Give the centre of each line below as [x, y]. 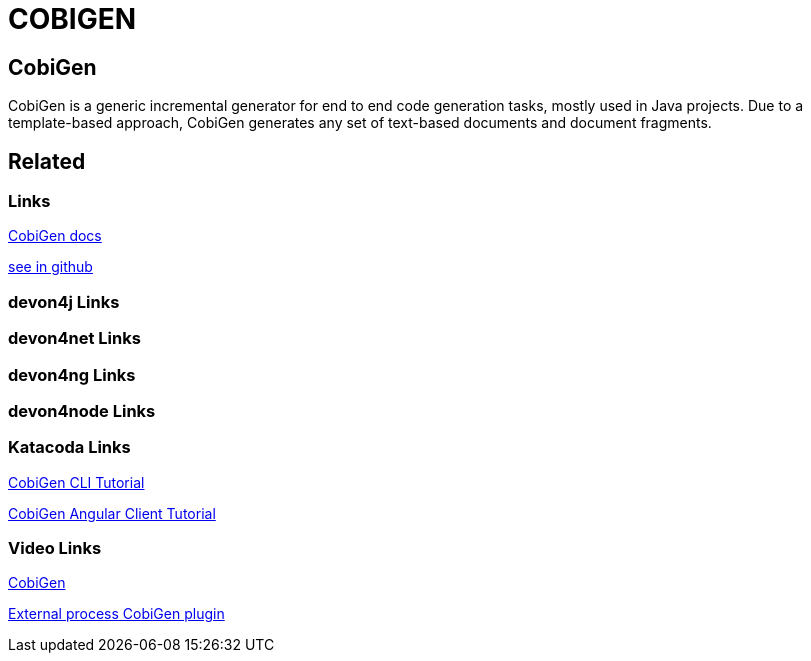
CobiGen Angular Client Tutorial [112, 513]
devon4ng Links [72, 374]
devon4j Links [64, 301]
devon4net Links [74, 338]
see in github [50, 267]
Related [47, 161]
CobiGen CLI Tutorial [76, 482]
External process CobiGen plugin [116, 614]
